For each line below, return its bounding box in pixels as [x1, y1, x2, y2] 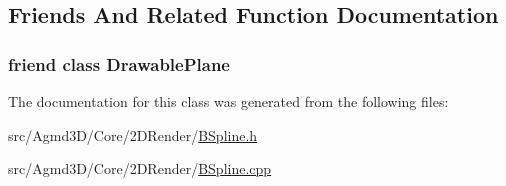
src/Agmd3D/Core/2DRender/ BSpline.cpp [8, 158, 272, 179]
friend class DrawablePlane [8, 51, 230, 76]
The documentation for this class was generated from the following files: [8, 91, 449, 111]
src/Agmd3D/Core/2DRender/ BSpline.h [8, 124, 258, 145]
